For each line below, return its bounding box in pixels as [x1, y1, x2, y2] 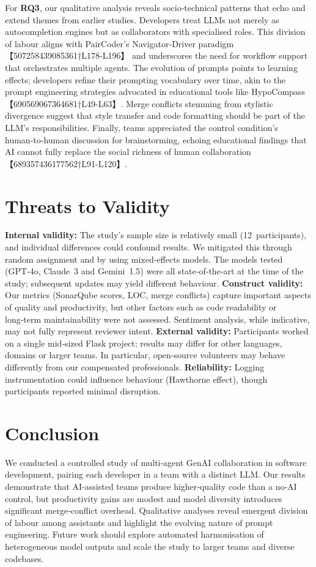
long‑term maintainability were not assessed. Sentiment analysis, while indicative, [5, 312, 310, 325]
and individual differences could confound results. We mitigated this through [5, 241, 292, 253]
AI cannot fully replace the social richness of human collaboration [5, 145, 251, 158]
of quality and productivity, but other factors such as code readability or [5, 301, 277, 313]
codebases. [5, 552, 44, 565]
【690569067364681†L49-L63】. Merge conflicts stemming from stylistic [5, 97, 273, 110]
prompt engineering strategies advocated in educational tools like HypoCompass [5, 85, 305, 98]
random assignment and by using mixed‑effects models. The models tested [5, 252, 283, 265]
